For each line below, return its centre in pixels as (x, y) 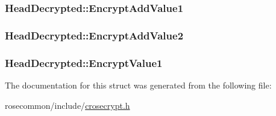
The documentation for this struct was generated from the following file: (138, 85)
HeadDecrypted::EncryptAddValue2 (94, 35)
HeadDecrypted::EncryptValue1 (84, 62)
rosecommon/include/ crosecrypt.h (67, 105)
